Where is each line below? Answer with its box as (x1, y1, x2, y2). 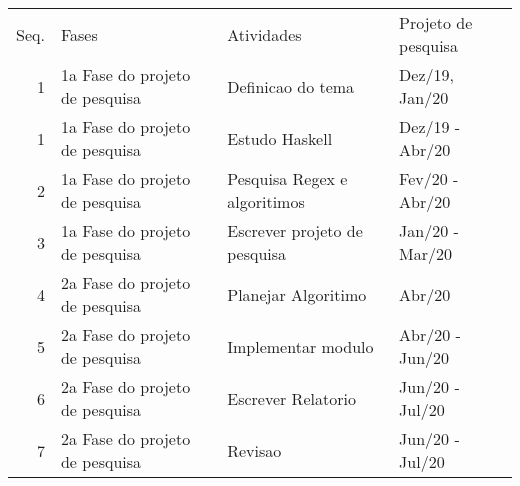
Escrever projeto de (227, 219, 363, 242)
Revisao (227, 438, 282, 462)
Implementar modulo (227, 334, 374, 358)
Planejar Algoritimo (227, 282, 367, 306)
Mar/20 (399, 242, 453, 265)
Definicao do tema (227, 74, 355, 98)
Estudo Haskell (227, 126, 333, 150)
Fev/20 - (399, 167, 459, 190)
